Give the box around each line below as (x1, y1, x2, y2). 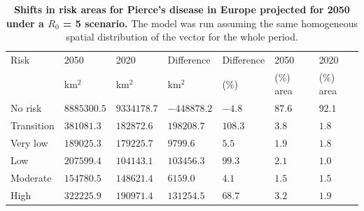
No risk (10, 101, 42, 115)
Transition (10, 118, 55, 133)
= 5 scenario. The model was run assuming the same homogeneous (62, 15, 358, 30)
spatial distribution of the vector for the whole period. (66, 29, 298, 44)
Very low (10, 136, 48, 150)
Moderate (10, 170, 52, 184)
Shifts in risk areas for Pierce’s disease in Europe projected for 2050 (14, 2, 350, 16)
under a (6, 15, 44, 30)
